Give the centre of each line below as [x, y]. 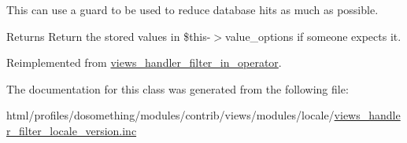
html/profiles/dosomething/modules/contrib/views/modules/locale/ [170, 115]
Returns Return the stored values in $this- [109, 36]
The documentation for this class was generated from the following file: [178, 88]
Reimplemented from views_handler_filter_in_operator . [144, 62]
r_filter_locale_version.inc [72, 130]
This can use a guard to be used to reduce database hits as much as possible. [192, 9]
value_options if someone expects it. [313, 36]
